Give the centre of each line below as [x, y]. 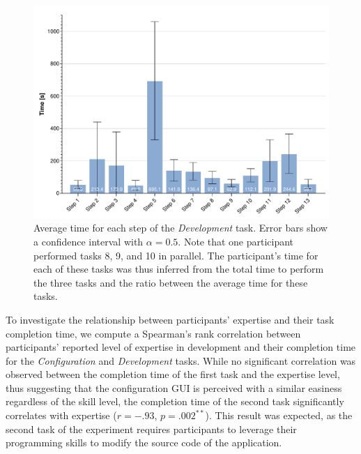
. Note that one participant [236, 241]
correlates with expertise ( [61, 415]
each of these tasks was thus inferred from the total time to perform [179, 269]
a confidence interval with [89, 241]
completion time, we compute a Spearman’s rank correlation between [153, 333]
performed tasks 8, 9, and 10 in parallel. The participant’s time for [176, 255]
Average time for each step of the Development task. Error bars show [180, 228]
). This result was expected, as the [279, 415]
